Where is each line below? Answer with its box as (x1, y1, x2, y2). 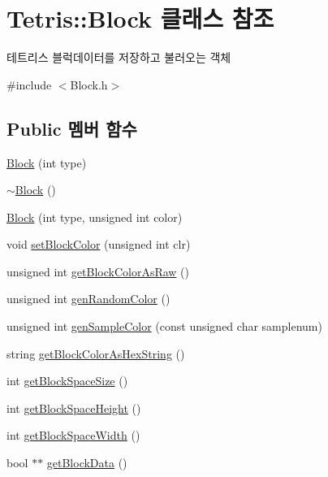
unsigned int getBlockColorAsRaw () (6, 262, 189, 280)
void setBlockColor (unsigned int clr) (6, 236, 191, 253)
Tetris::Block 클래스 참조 (6, 2, 274, 35)
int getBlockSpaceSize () (6, 372, 128, 389)
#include (6, 76, 52, 93)
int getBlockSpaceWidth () (6, 427, 140, 444)
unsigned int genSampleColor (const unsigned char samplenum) (6, 318, 322, 335)
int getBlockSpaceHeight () (6, 399, 141, 416)
